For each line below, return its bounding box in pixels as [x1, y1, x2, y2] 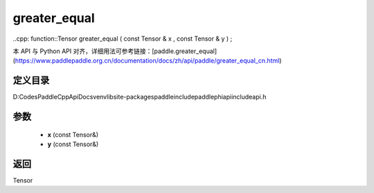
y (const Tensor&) [47, 140, 99, 148]
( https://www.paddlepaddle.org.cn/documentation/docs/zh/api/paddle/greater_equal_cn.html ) [12, 57, 282, 65]
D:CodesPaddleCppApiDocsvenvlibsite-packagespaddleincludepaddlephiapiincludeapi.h [12, 93, 267, 101]
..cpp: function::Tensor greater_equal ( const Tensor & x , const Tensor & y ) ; [12, 34, 233, 43]
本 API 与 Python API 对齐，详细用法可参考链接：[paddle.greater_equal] [12, 47, 217, 55]
